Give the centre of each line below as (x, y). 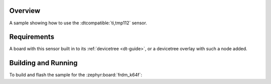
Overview (25, 11)
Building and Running (43, 63)
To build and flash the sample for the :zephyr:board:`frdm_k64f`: (76, 75)
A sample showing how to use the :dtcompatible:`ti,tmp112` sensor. (78, 23)
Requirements (32, 37)
